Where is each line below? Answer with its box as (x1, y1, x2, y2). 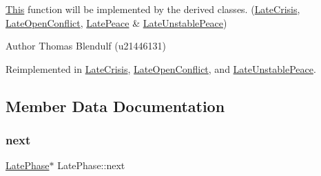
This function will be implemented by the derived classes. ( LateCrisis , (6, 2, 300, 16)
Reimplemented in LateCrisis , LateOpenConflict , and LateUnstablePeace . (6, 61, 316, 76)
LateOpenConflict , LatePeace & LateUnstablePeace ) (6, 15, 227, 30)
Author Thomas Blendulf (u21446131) (6, 38, 166, 53)
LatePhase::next (57, 158, 125, 173)
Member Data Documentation (6, 95, 225, 116)
